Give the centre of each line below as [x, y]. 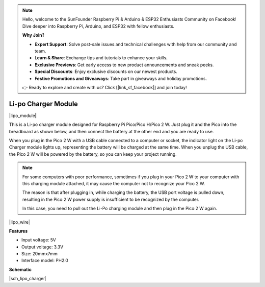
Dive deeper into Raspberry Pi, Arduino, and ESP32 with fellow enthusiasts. [98, 26]
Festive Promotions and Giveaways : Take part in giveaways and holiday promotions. [121, 78]
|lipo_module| [23, 116]
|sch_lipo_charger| [28, 279]
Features [18, 231]
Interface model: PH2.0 [45, 261]
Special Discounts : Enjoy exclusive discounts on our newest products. [106, 72]
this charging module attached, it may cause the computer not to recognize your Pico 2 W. [114, 183]
